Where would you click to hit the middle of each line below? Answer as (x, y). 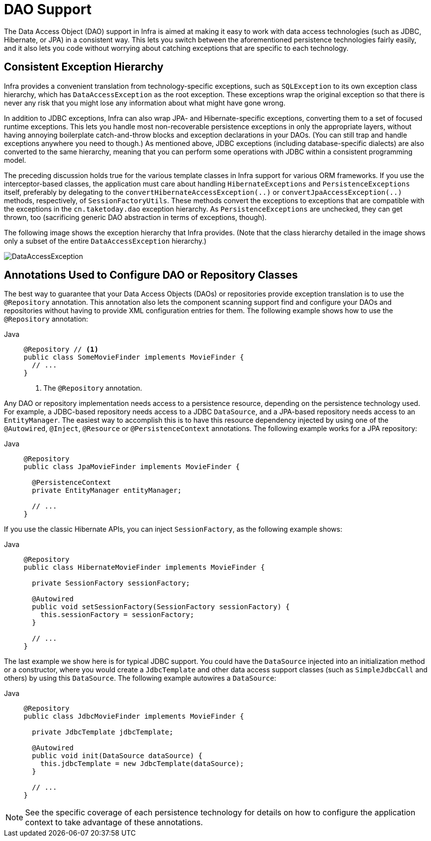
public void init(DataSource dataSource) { (117, 756)
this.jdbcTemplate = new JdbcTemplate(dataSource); (142, 764)
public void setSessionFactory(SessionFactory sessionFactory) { (161, 607)
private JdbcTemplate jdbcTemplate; (103, 732)
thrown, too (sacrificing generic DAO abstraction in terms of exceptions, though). (135, 217)
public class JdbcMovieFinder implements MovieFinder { (134, 716)
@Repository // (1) (61, 349)
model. (15, 160)
